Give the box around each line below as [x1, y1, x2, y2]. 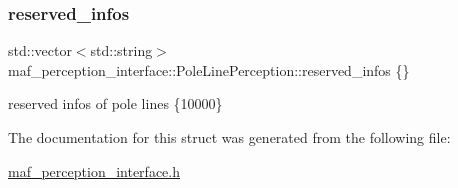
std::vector [8, 40, 72, 61]
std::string [90, 40, 153, 61]
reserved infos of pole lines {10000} [8, 93, 223, 114]
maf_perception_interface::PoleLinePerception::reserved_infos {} [8, 59, 410, 80]
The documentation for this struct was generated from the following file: [8, 127, 451, 147]
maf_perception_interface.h [8, 160, 180, 181]
